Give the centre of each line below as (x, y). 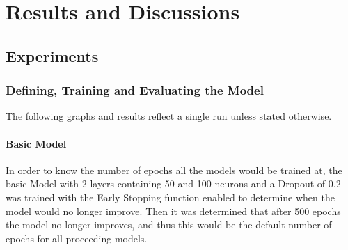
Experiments (52, 55)
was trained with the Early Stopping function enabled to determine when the (170, 197)
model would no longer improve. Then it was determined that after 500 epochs (173, 211)
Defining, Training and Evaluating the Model (135, 90)
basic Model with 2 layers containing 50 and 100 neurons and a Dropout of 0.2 (173, 183)
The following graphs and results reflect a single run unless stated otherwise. (169, 116)
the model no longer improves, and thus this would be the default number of (169, 225)
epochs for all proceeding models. (77, 238)
